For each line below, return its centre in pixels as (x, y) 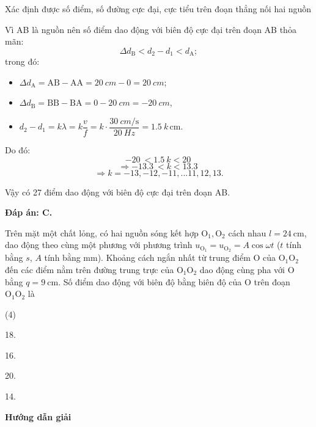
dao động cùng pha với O (247, 269)
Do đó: (18, 150)
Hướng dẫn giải (38, 416)
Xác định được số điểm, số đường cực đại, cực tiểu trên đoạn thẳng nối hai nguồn (158, 9)
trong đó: (22, 61)
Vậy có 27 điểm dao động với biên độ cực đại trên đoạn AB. (118, 192)
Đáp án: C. (29, 212)
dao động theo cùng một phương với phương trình (99, 245)
